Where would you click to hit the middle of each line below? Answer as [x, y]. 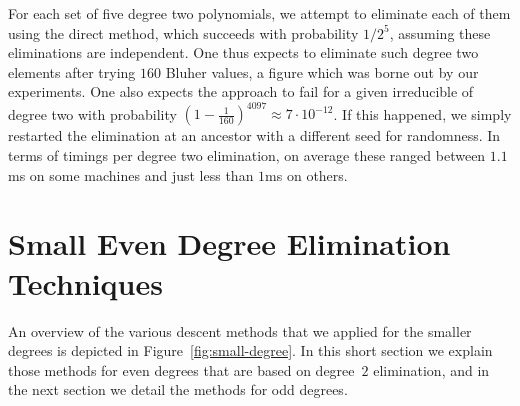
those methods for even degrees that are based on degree [181, 369]
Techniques [85, 282]
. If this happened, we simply [422, 113]
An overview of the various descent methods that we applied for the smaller [240, 330]
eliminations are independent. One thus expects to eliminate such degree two [243, 52]
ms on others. [306, 174]
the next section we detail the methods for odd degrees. [178, 389]
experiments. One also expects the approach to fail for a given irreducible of [241, 91]
